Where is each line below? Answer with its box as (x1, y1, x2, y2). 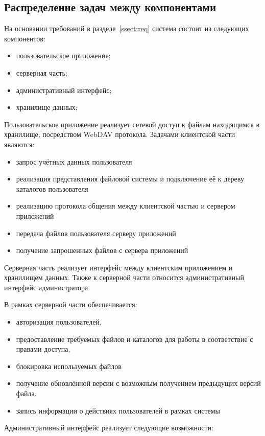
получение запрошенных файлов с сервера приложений (16, 245, 188, 256)
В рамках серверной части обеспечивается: (4, 299, 137, 310)
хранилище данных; (16, 102, 78, 112)
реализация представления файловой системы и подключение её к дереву (16, 173, 244, 184)
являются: (4, 139, 35, 149)
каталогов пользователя (16, 183, 88, 194)
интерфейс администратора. (4, 282, 90, 292)
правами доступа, (16, 343, 70, 354)
